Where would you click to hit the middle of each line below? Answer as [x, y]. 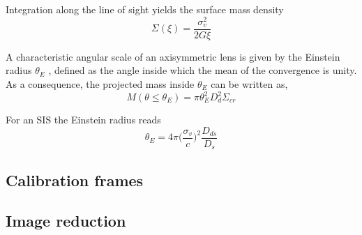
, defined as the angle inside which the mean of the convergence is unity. [203, 70]
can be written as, [249, 83]
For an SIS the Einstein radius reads [83, 120]
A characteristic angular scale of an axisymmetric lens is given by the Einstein [173, 56]
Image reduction [66, 221]
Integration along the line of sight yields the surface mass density [145, 9]
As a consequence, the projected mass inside [100, 83]
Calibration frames [75, 180]
